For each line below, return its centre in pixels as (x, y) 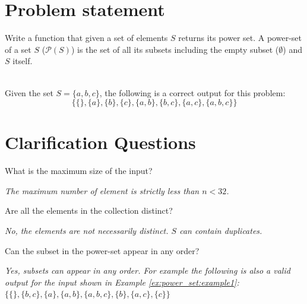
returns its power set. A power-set (240, 38)
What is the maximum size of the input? (79, 171)
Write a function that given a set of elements (86, 38)
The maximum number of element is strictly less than (102, 190)
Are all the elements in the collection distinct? (89, 210)
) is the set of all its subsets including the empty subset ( (175, 49)
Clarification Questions (100, 142)
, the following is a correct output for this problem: (192, 92)
